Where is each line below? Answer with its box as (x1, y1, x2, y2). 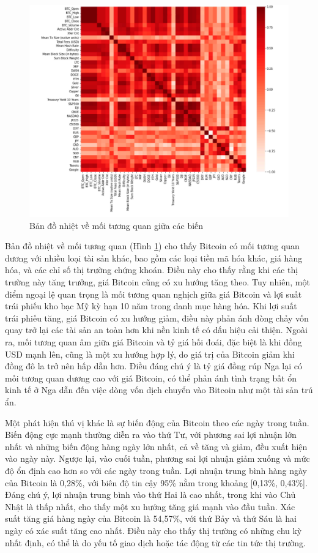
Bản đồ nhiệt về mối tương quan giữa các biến (29, 219, 204, 231)
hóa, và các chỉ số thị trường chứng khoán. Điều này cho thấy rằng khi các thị (5, 263, 298, 276)
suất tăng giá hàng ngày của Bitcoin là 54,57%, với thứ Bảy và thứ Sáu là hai (5, 512, 297, 525)
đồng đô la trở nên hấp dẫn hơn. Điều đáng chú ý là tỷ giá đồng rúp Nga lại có (5, 359, 303, 372)
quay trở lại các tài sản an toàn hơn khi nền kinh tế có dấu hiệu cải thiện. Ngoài (5, 323, 308, 336)
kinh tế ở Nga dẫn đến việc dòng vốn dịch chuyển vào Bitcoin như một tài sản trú (5, 383, 313, 396)
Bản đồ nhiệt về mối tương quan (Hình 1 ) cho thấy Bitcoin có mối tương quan (5, 239, 300, 252)
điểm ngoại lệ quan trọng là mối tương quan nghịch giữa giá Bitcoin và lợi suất (5, 287, 302, 300)
